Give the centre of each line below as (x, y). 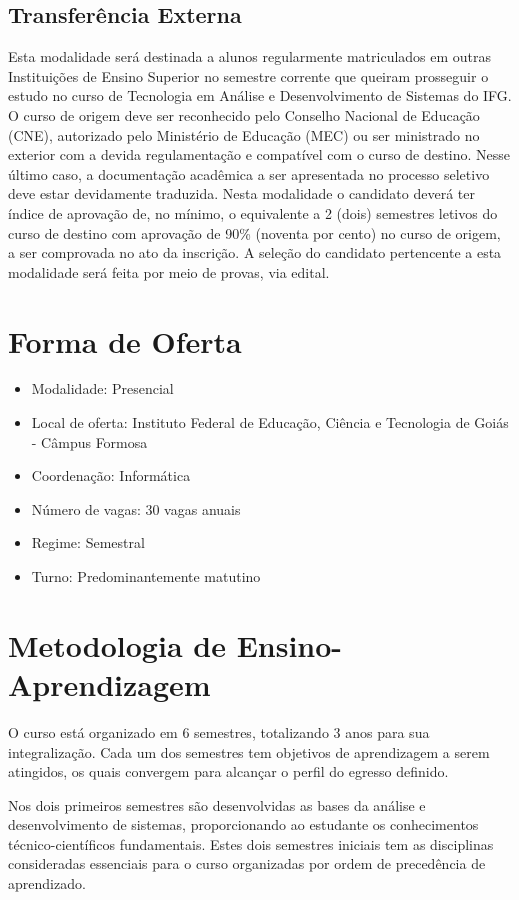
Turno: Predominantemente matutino (146, 576)
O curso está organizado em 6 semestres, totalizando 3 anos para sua (219, 731)
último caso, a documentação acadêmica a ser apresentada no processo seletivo (249, 173)
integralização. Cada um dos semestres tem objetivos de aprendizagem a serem (249, 751)
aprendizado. (47, 883)
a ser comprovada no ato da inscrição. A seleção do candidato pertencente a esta (255, 252)
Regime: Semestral (88, 542)
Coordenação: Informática (111, 475)
